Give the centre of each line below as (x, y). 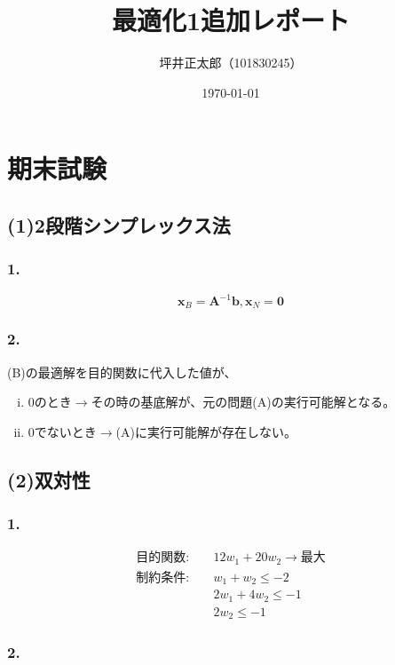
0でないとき (62, 431)
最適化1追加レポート (231, 20)
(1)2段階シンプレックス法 (119, 224)
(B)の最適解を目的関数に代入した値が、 (122, 372)
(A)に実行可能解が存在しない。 (206, 431)
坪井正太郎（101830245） (231, 63)
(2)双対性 (49, 479)
